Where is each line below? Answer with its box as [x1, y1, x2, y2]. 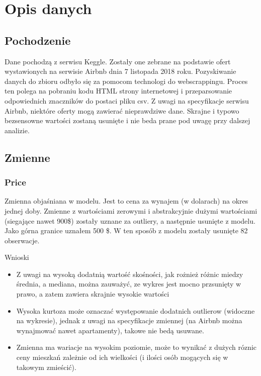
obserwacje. [5, 235, 40, 245]
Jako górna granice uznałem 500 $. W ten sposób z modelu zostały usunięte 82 [5, 225, 248, 236]
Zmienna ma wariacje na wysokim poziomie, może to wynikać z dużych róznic [16, 342, 257, 352]
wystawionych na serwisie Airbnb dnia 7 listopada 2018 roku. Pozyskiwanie [5, 66, 236, 76]
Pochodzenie [5, 32, 71, 48]
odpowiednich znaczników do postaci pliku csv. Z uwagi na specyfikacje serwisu [5, 95, 249, 106]
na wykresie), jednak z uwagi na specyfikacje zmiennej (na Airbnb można [16, 315, 242, 326]
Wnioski [5, 252, 29, 262]
